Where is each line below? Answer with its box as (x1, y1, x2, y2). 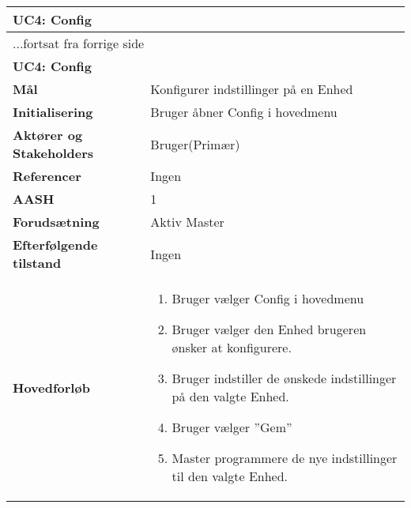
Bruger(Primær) (150, 134, 240, 153)
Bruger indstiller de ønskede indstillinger (172, 369, 397, 387)
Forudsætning (13, 213, 100, 231)
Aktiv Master (150, 213, 224, 231)
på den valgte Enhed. (172, 387, 289, 405)
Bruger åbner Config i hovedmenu (150, 103, 337, 121)
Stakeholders (13, 144, 93, 162)
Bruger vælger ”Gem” (172, 418, 292, 436)
